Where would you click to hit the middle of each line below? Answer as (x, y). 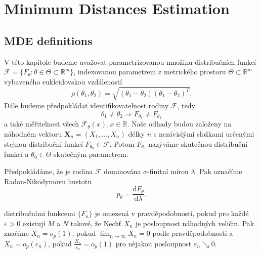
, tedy (186, 105)
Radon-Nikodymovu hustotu (48, 181)
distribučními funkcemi (40, 213)
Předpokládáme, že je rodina (49, 171)
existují (34, 223)
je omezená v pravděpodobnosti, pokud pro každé (172, 213)
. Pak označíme (219, 171)
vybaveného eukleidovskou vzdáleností (63, 81)
